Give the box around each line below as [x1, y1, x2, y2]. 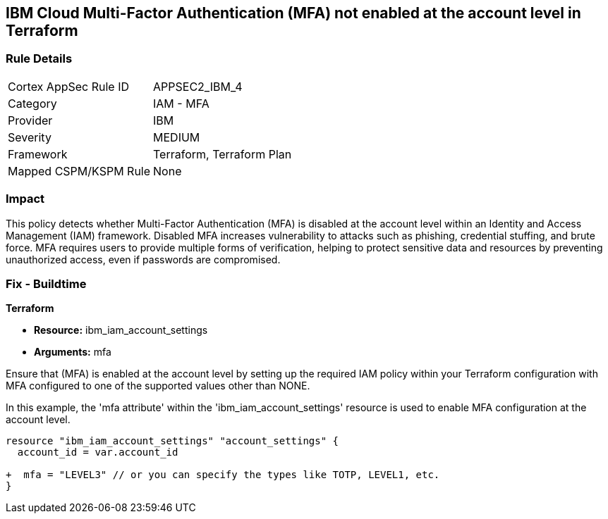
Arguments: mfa [34, 346, 111, 358]
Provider [8, 113, 53, 127]
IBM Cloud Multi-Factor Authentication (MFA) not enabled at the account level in [6, 4, 581, 22]
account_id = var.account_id [17, 446, 178, 458]
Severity [8, 130, 51, 144]
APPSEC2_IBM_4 [153, 79, 243, 94]
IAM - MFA [153, 96, 209, 111]
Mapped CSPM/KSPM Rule [8, 163, 151, 178]
